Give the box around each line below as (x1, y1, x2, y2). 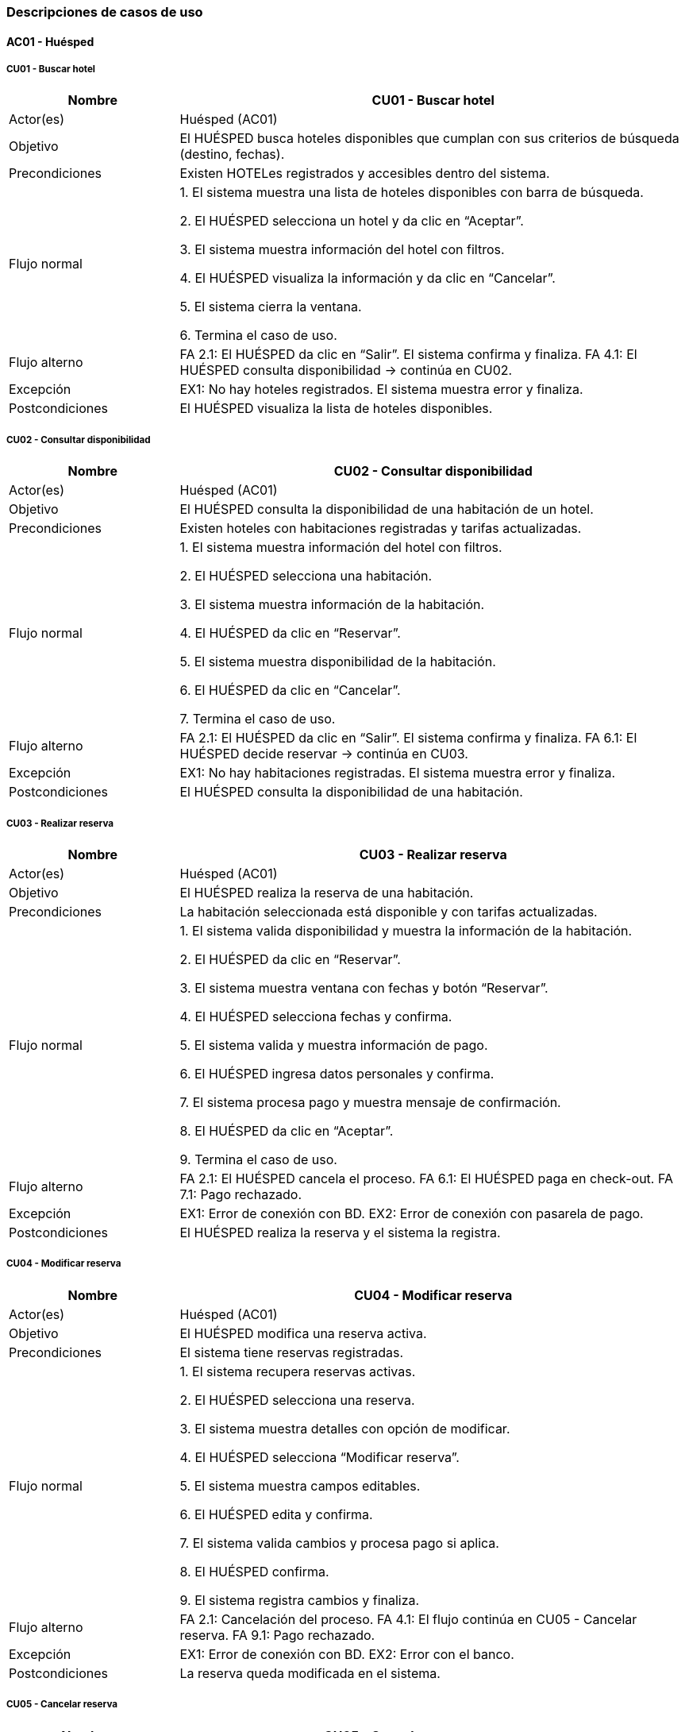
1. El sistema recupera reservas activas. (179, 1363, 416, 1379)
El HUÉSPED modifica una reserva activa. (179, 1325, 427, 1341)
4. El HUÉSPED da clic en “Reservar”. (179, 625, 401, 642)
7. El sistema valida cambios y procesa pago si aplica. (179, 1534, 499, 1551)
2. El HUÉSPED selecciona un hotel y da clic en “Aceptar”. (179, 213, 524, 230)
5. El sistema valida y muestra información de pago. (179, 1036, 488, 1053)
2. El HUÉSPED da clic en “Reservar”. (179, 951, 401, 967)
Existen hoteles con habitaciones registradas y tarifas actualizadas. (179, 520, 582, 537)
